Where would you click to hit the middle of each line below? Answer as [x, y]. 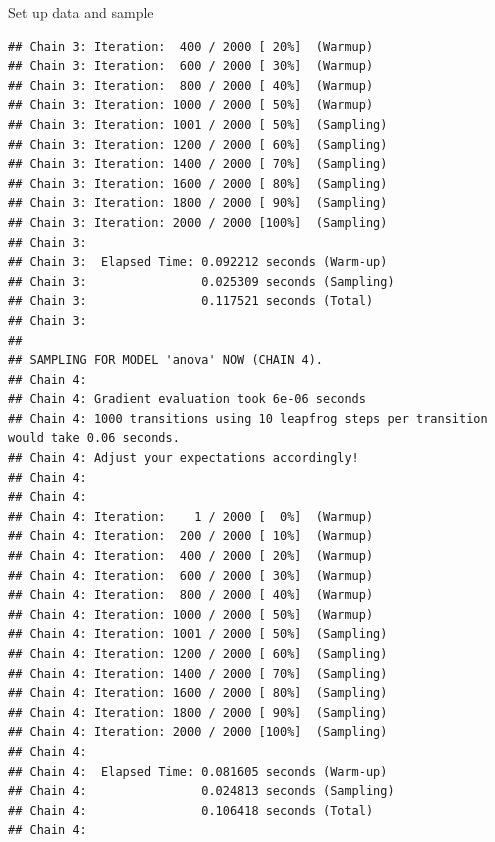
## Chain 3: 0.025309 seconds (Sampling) [201, 281]
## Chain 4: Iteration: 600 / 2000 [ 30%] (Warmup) [191, 575]
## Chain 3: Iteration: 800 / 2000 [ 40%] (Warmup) [191, 85]
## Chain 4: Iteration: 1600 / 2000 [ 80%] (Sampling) [198, 693]
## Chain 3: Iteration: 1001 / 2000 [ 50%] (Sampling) [198, 124]
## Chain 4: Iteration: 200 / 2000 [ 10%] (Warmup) [191, 536]
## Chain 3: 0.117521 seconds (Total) [191, 301]
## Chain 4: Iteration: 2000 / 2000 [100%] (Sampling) [198, 732]
